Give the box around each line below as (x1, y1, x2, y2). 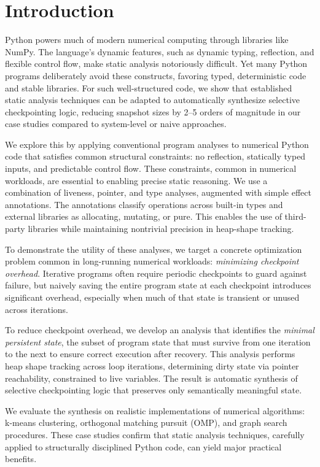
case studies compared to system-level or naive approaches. (5, 117, 227, 130)
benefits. (5, 452, 37, 465)
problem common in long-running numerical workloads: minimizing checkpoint (5, 255, 299, 268)
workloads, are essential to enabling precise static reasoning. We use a (5, 174, 268, 187)
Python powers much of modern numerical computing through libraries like (5, 33, 289, 46)
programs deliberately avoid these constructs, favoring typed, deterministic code (5, 69, 306, 82)
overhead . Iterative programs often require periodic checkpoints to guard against (5, 266, 307, 279)
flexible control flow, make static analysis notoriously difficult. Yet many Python (5, 57, 308, 70)
